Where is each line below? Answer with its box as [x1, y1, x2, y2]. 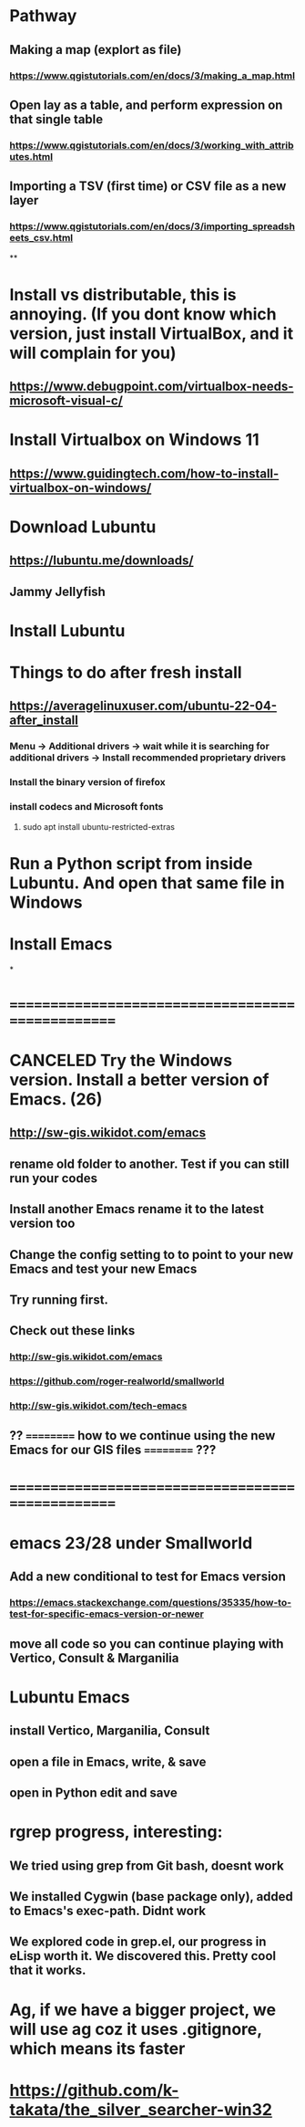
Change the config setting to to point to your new [9, 1247, 294, 1263]
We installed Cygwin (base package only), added [9, 1889, 294, 1904]
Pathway [9, 5, 77, 26]
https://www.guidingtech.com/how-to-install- [9, 466, 280, 481]
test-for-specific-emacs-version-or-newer [9, 1608, 205, 1620]
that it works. [9, 1963, 86, 1978]
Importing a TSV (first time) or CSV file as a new [9, 179, 287, 194]
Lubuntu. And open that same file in [9, 873, 285, 893]
